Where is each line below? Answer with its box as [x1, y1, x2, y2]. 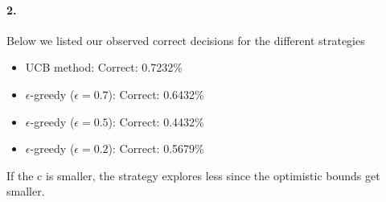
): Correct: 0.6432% [108, 85, 204, 102]
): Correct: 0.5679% [108, 140, 204, 157]
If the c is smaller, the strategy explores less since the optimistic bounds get [6, 167, 380, 183]
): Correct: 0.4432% [108, 113, 204, 130]
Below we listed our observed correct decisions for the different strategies [6, 31, 365, 48]
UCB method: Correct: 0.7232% [25, 59, 183, 76]
